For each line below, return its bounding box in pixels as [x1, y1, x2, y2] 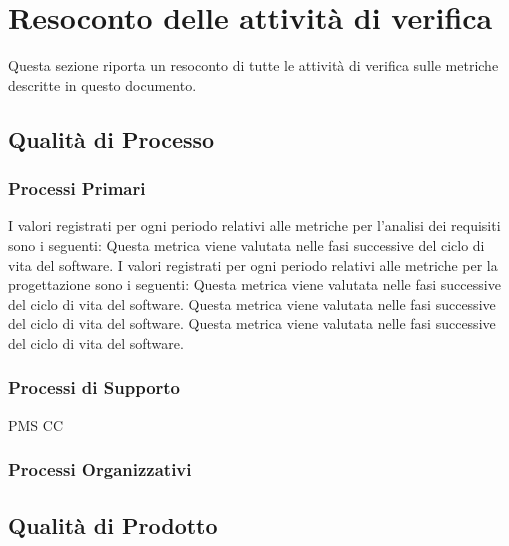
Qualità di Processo [8, 123, 215, 154]
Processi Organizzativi [8, 457, 192, 482]
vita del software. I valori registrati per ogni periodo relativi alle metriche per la [8, 254, 498, 275]
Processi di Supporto [8, 375, 181, 400]
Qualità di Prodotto [8, 509, 218, 540]
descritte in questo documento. [8, 74, 197, 95]
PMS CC [8, 414, 64, 435]
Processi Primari [8, 176, 146, 201]
